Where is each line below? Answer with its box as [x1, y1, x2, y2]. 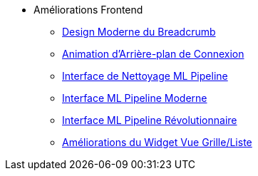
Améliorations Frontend [33, 4, 143, 16]
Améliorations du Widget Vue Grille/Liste [62, 136, 252, 148]
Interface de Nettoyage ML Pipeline [62, 70, 228, 82]
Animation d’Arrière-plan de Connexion [62, 48, 244, 60]
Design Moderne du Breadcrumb [62, 26, 216, 38]
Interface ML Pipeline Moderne [62, 92, 207, 104]
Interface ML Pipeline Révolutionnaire [62, 114, 237, 126]
